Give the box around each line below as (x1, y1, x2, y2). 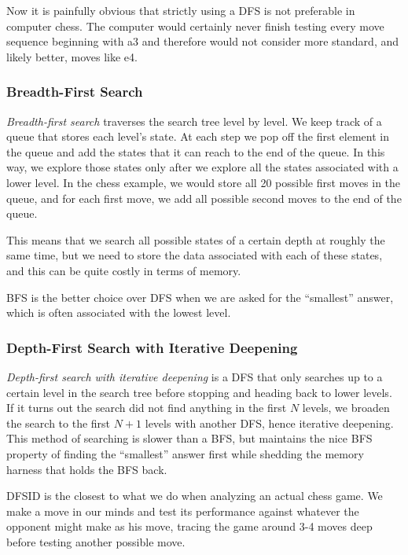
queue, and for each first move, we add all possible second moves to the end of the (6, 189, 402, 206)
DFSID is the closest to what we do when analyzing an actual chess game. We (6, 487, 383, 504)
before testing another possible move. (6, 533, 186, 549)
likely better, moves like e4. (6, 48, 138, 64)
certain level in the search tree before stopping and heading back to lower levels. (6, 384, 392, 400)
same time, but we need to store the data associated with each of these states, (6, 247, 383, 263)
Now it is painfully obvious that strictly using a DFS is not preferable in (6, 2, 355, 18)
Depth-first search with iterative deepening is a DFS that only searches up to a (6, 368, 383, 384)
